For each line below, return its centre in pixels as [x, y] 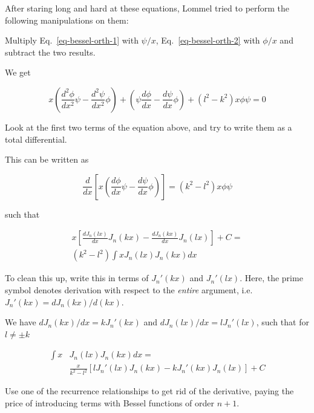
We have [21, 322]
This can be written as [47, 159]
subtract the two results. [50, 52]
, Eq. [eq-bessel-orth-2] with [208, 40]
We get [18, 72]
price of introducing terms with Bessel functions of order [110, 402]
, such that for [283, 322]
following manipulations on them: [67, 20]
